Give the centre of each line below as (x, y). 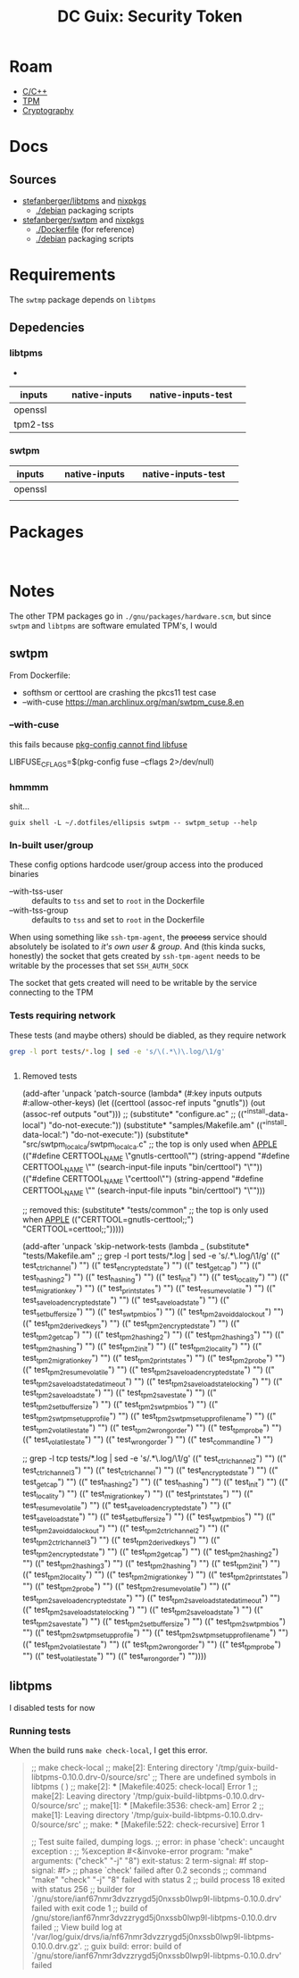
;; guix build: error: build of (133, 1946)
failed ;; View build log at (76, 1927)
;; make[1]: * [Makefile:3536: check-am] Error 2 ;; (174, 1805)
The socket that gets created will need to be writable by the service (133, 983)
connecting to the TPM (51, 992)
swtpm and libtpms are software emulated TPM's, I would (113, 625)
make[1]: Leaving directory (80, 1815)
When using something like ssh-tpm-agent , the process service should (138, 937)
